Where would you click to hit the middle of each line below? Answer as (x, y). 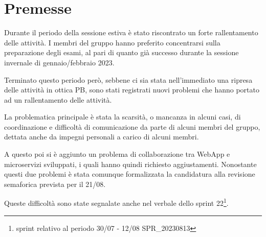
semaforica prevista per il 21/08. (55, 184)
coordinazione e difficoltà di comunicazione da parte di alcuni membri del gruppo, (132, 126)
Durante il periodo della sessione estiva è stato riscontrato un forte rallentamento (131, 32)
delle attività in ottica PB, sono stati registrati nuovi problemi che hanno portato (132, 90)
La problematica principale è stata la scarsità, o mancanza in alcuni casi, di (123, 117)
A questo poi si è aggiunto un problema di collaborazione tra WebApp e (117, 154)
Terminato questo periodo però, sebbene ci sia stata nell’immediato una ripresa (128, 79)
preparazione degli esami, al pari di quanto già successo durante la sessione (121, 52)
